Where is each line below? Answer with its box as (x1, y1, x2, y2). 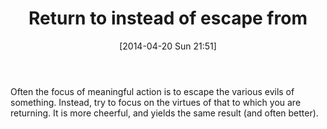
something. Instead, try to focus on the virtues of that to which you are (10, 96, 302, 108)
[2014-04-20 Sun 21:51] (119, 40, 217, 52)
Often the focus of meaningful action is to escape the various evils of (10, 85, 295, 97)
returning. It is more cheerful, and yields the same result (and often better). (10, 107, 319, 119)
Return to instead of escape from (28, 7, 308, 30)
